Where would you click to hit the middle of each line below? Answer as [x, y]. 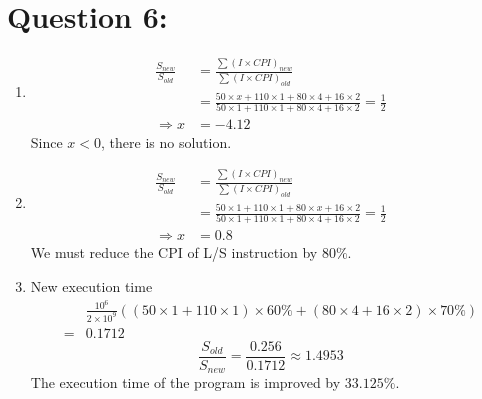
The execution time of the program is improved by [185, 382]
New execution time [91, 286]
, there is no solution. [166, 141]
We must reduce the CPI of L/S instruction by [174, 252]
